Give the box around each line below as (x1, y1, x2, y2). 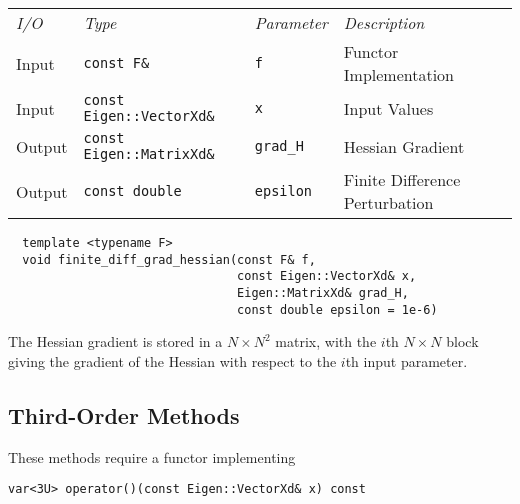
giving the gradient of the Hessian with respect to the (8, 350, 337, 371)
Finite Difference (343, 168, 461, 191)
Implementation (343, 63, 455, 86)
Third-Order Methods (8, 399, 240, 430)
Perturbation (343, 191, 434, 214)
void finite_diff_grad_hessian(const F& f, (22, 252, 316, 267)
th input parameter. (345, 350, 468, 371)
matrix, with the (275, 331, 377, 352)
